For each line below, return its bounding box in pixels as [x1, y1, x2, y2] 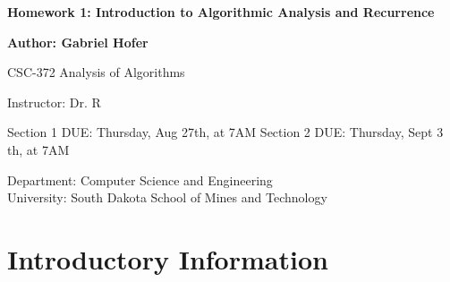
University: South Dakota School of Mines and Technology [7, 188, 327, 207]
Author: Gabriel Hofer [7, 32, 149, 51]
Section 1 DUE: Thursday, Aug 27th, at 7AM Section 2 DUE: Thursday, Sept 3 [7, 123, 444, 141]
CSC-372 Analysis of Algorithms [7, 63, 185, 81]
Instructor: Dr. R [7, 92, 101, 111]
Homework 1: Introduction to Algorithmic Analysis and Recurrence [7, 3, 435, 21]
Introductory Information [7, 240, 328, 277]
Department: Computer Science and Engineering [7, 170, 273, 189]
